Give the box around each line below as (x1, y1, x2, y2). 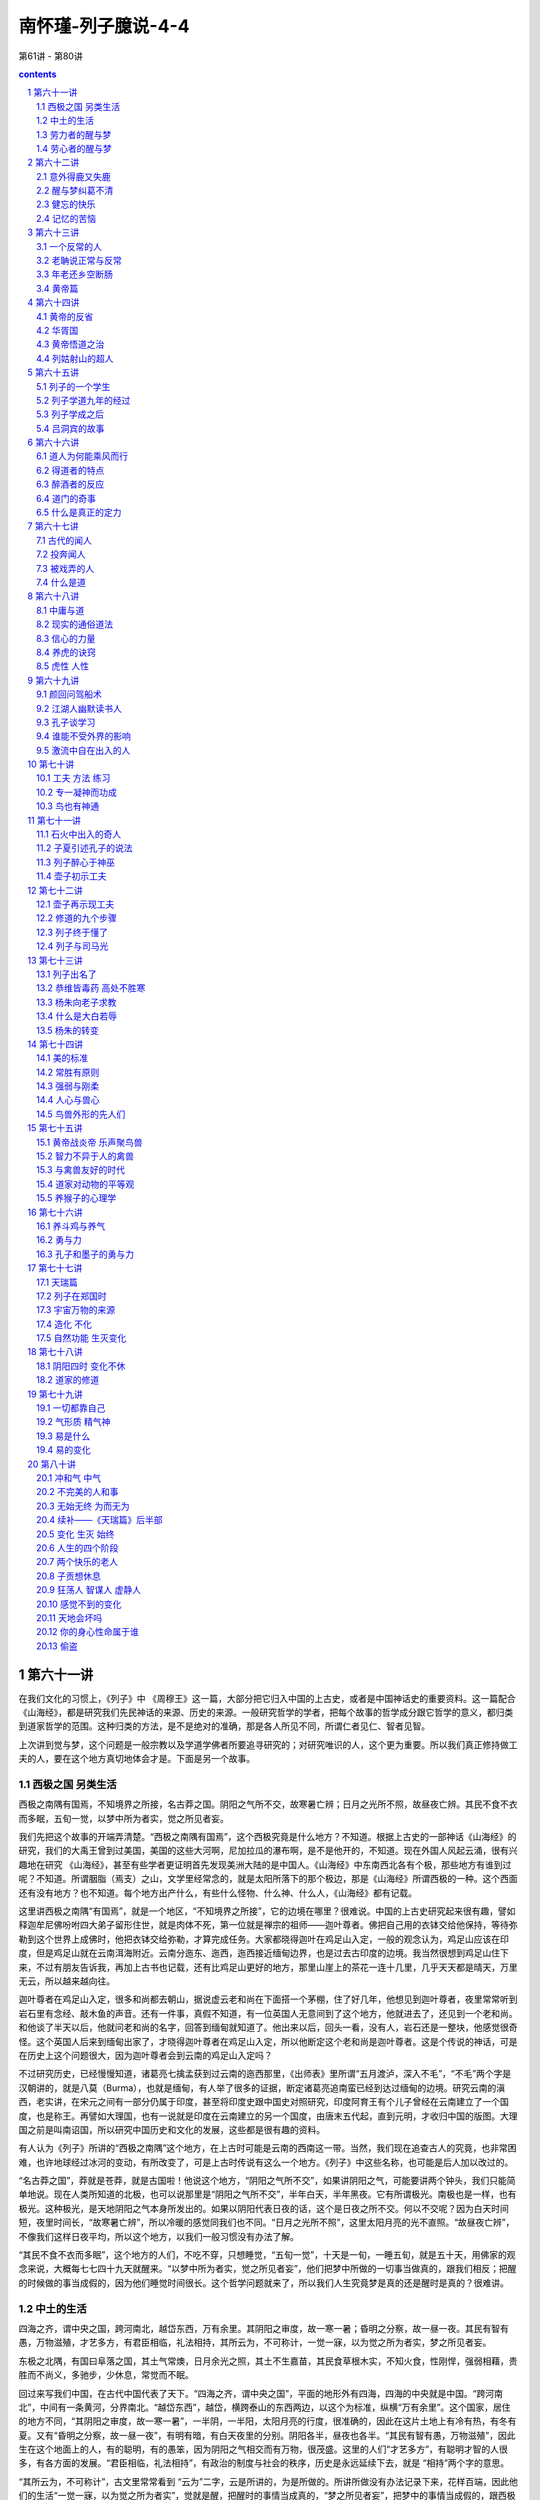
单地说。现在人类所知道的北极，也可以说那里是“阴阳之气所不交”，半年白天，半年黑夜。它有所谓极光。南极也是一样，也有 (18, 2188, 517, 2200)
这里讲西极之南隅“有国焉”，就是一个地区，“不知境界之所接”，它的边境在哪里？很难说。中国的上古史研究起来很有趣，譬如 (18, 1905, 516, 1917)
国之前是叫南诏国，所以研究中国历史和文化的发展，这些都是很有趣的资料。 (18, 2123, 325, 2135)
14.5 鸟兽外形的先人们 (36, 1108, 126, 1120)
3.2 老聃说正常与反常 (36, 255, 122, 267)
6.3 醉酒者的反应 (36, 478, 105, 490)
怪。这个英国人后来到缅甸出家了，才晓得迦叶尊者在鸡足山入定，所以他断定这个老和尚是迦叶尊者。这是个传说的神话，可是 (18, 2035, 518, 2047)
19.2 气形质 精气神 (36, 1416, 111, 1428)
